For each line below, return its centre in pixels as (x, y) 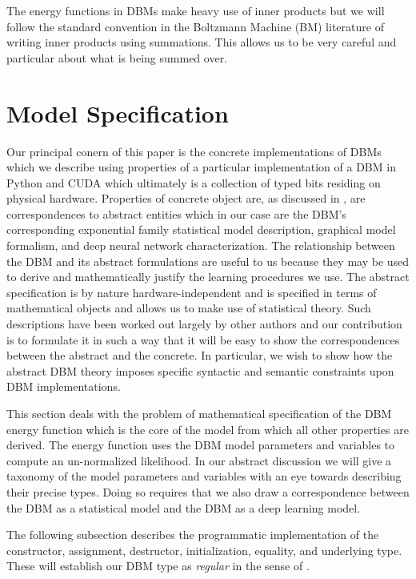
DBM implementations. (64, 386)
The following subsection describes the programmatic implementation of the (193, 535)
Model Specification (118, 113)
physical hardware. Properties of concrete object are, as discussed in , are (186, 198)
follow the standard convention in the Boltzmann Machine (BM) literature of (195, 26)
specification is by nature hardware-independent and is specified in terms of (192, 292)
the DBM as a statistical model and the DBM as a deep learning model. (184, 507)
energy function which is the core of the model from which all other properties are (208, 429)
